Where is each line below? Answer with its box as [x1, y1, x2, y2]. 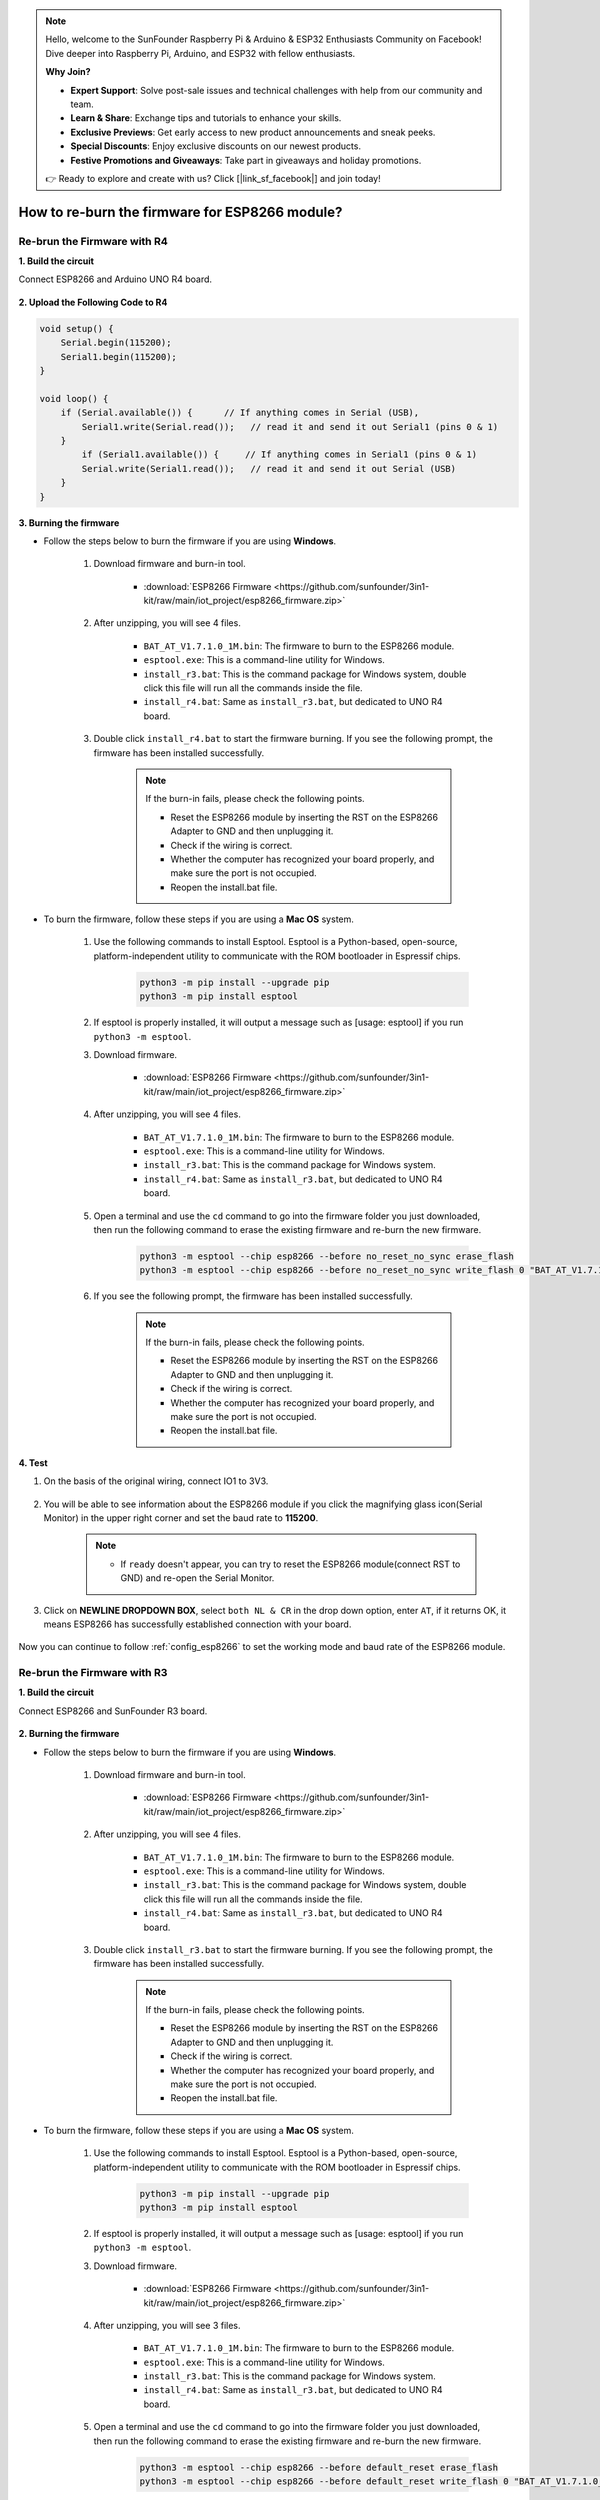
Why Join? [45, 66, 91, 78]
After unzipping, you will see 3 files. [93, 2319, 241, 2331]
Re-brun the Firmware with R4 [18, 234, 169, 248]
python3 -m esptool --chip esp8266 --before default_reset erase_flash [139, 2461, 499, 2473]
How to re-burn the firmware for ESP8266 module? [18, 203, 343, 220]
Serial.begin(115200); [60, 337, 172, 349]
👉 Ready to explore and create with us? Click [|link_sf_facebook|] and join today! [45, 172, 381, 184]
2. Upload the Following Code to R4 [18, 296, 168, 308]
